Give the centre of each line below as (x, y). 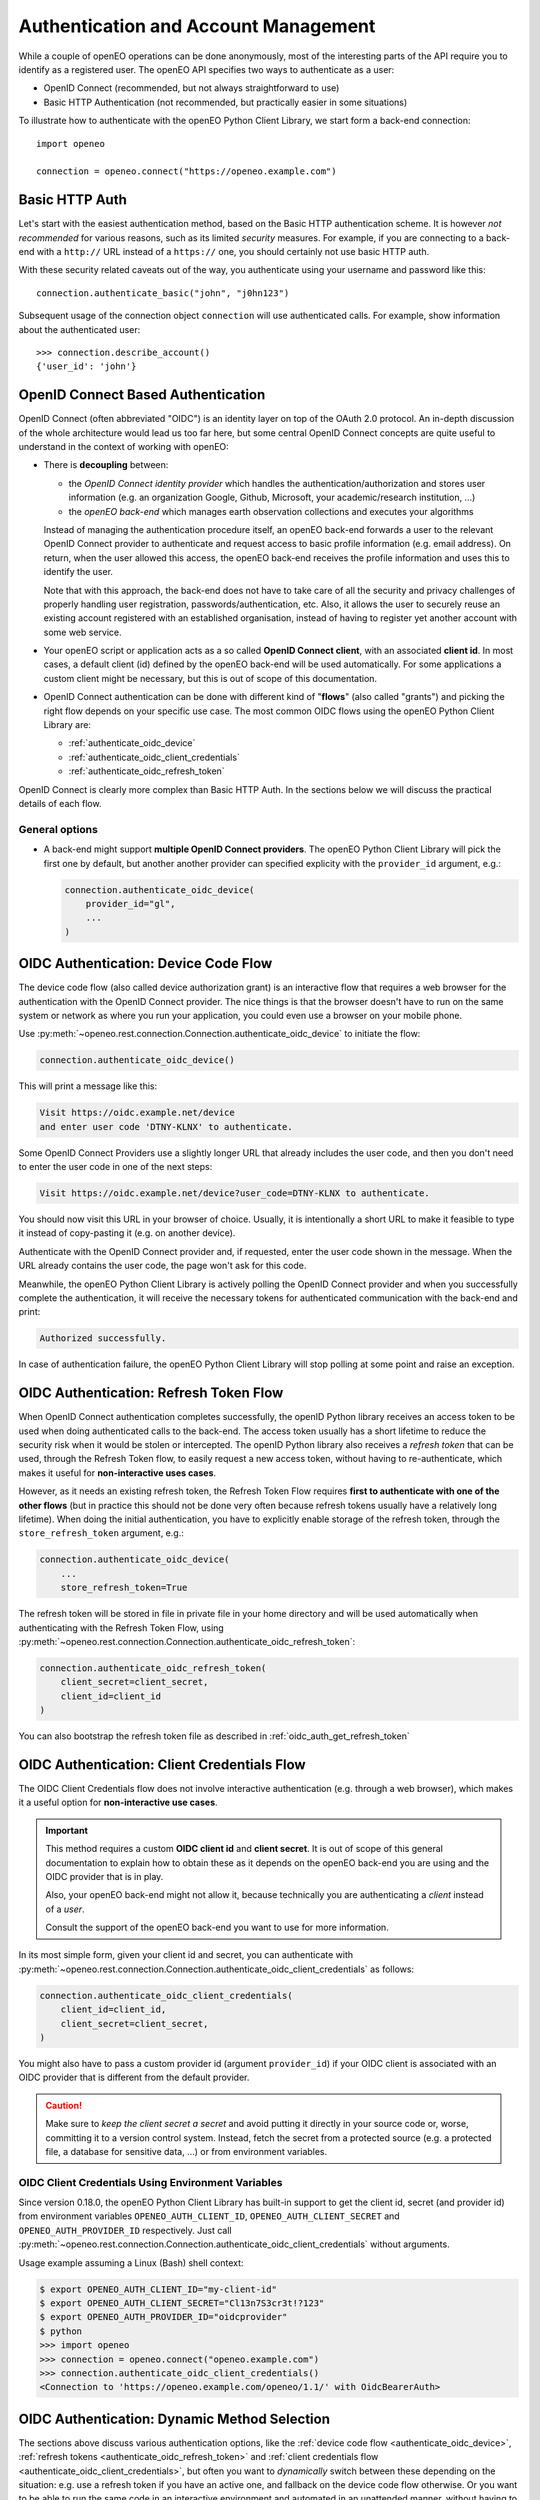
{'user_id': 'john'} (86, 366)
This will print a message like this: (88, 1086)
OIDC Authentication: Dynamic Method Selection (174, 2418)
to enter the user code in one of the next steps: (115, 1167)
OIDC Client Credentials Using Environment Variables (150, 2182)
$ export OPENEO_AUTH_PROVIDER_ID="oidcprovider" (163, 2317)
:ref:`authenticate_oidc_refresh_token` (146, 771)
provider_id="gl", (130, 903)
